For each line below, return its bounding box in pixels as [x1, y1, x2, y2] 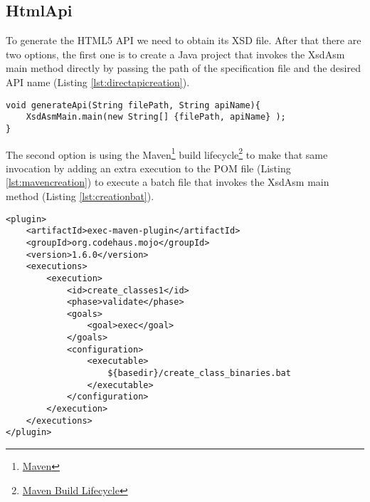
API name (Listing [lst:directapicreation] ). [6, 74, 190, 89]
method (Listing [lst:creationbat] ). [6, 188, 154, 203]
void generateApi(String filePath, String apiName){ [6, 100, 260, 110]
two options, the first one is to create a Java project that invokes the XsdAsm [6, 46, 345, 61]
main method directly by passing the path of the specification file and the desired [6, 61, 361, 75]
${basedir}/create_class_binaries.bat [107, 368, 291, 379]
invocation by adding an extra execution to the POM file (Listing [6, 160, 291, 175]
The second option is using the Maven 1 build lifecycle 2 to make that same [6, 145, 328, 162]
